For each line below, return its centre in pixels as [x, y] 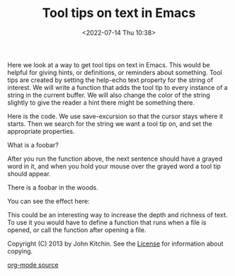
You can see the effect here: [48, 201]
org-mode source [33, 265]
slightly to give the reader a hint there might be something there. [101, 102]
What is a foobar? [33, 145]
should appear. [29, 173]
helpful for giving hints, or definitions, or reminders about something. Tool [115, 72]
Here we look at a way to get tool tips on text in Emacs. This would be [109, 64]
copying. [20, 251]
